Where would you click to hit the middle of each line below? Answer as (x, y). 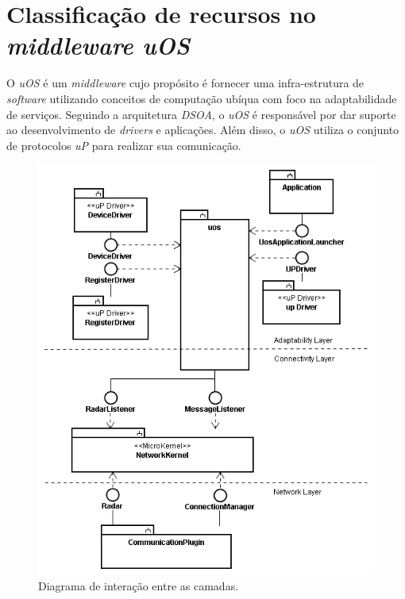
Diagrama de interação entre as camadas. (139, 585)
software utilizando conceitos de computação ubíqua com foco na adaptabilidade (202, 98)
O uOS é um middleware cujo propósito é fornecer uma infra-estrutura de (185, 83)
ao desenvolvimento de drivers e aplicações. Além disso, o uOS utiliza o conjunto (203, 130)
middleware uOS (98, 45)
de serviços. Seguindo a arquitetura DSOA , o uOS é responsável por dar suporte (201, 114)
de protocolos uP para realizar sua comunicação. (124, 145)
